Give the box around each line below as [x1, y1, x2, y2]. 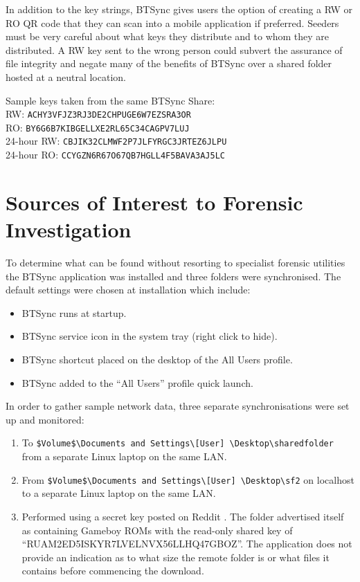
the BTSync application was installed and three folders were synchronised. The [6, 269, 341, 283]
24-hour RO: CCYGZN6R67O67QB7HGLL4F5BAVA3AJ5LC [6, 147, 225, 162]
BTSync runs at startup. [21, 305, 127, 320]
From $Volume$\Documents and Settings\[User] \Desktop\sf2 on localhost [21, 472, 354, 486]
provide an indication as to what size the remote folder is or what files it [21, 549, 330, 564]
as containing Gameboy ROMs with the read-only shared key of [21, 522, 293, 537]
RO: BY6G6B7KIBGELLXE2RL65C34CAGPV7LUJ [6, 120, 190, 134]
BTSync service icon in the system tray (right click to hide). [21, 329, 278, 343]
